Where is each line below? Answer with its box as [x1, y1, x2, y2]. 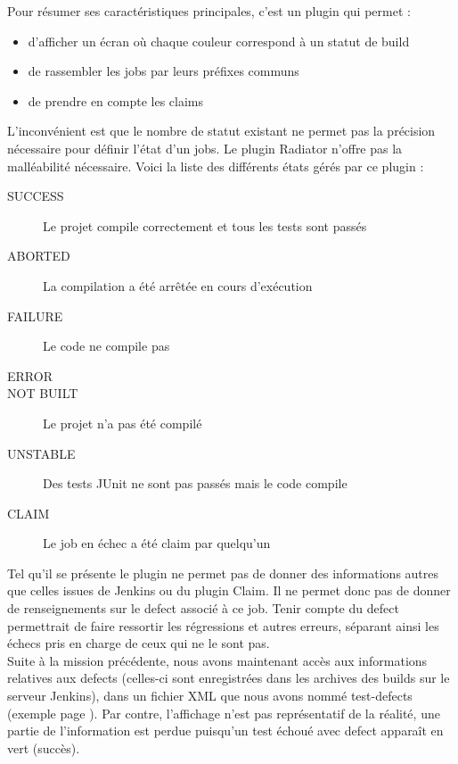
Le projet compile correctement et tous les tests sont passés [43, 216, 367, 235]
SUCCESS [7, 187, 64, 205]
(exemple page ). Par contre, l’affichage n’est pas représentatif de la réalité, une [7, 703, 440, 722]
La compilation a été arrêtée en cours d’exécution [43, 276, 313, 295]
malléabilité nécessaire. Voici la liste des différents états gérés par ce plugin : [7, 156, 424, 175]
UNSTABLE [7, 444, 76, 462]
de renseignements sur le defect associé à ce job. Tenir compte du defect [7, 599, 399, 618]
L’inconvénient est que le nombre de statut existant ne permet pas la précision [7, 121, 436, 140]
